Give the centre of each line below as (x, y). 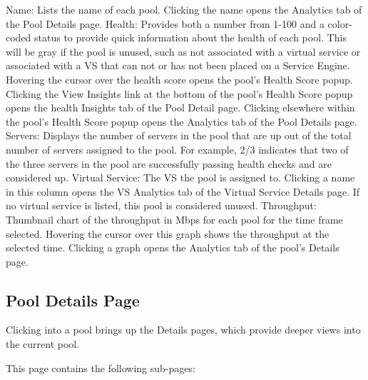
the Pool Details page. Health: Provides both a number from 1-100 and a (165, 23)
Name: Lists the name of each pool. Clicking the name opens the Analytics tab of (184, 9)
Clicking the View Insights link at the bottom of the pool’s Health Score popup (179, 93)
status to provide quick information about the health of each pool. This (190, 37)
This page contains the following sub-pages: (101, 367)
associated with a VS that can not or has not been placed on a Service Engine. (178, 65)
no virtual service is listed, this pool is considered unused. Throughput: (161, 205)
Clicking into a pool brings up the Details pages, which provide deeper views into (183, 330)
